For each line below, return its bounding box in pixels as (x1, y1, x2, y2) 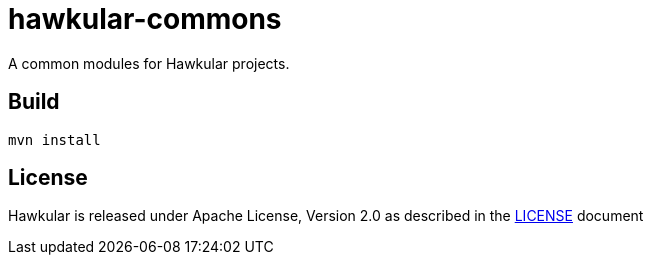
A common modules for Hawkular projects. (8, 54, 290, 72)
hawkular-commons (8, 2, 282, 36)
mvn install (8, 131, 101, 148)
